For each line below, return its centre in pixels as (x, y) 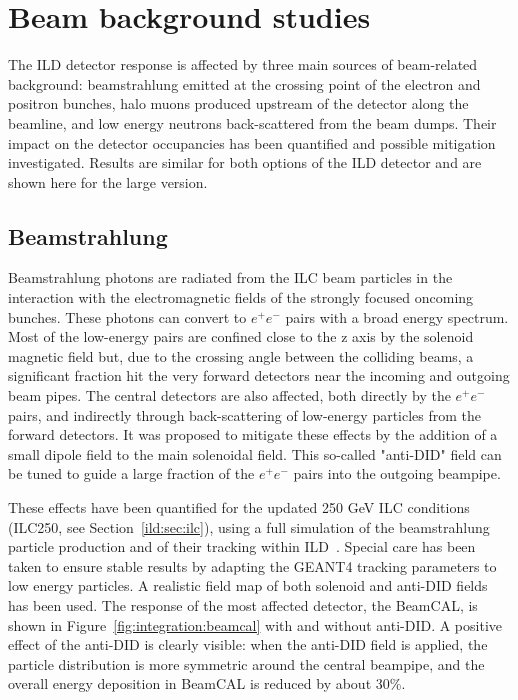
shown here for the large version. (108, 181)
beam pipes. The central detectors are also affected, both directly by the (229, 395)
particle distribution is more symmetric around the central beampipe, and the (246, 663)
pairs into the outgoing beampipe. (397, 473)
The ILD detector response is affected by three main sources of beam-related (243, 64)
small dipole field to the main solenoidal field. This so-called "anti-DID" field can (255, 453)
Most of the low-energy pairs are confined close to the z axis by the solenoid (241, 336)
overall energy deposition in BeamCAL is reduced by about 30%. (207, 683)
